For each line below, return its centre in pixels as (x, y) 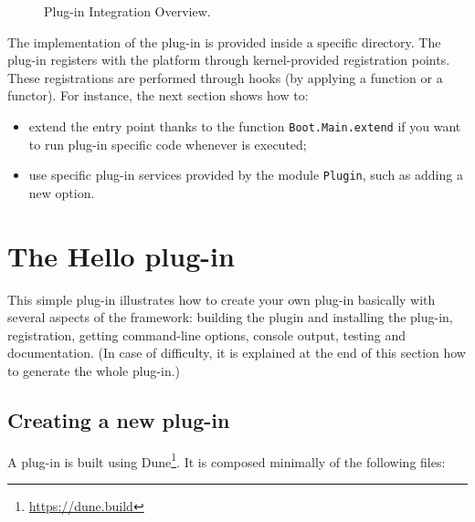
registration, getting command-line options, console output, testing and (206, 334)
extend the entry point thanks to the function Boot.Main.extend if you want (245, 125)
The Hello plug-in (121, 255)
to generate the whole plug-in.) (94, 370)
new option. (62, 192)
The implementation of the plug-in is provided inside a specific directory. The (224, 42)
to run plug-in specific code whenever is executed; (168, 144)
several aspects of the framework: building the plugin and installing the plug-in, (230, 317)
